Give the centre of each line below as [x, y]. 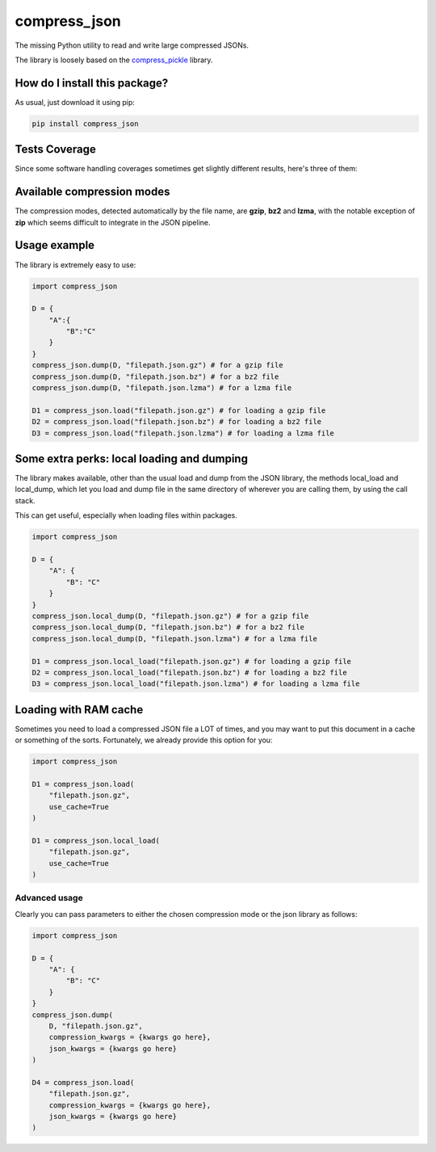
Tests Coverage [55, 149]
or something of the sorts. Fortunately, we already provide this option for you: [144, 740]
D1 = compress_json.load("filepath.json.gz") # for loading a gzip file [179, 410]
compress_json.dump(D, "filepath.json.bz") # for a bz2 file [155, 376]
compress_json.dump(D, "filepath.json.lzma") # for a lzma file [162, 388]
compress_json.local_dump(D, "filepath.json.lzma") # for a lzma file [175, 639]
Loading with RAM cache [79, 710]
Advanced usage [49, 898]
